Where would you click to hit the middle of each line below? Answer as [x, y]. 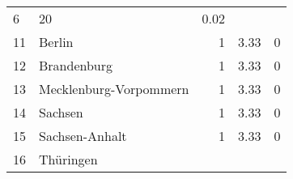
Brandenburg [76, 65]
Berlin [56, 42]
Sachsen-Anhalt [83, 136]
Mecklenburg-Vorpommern [114, 89]
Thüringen [68, 159]
